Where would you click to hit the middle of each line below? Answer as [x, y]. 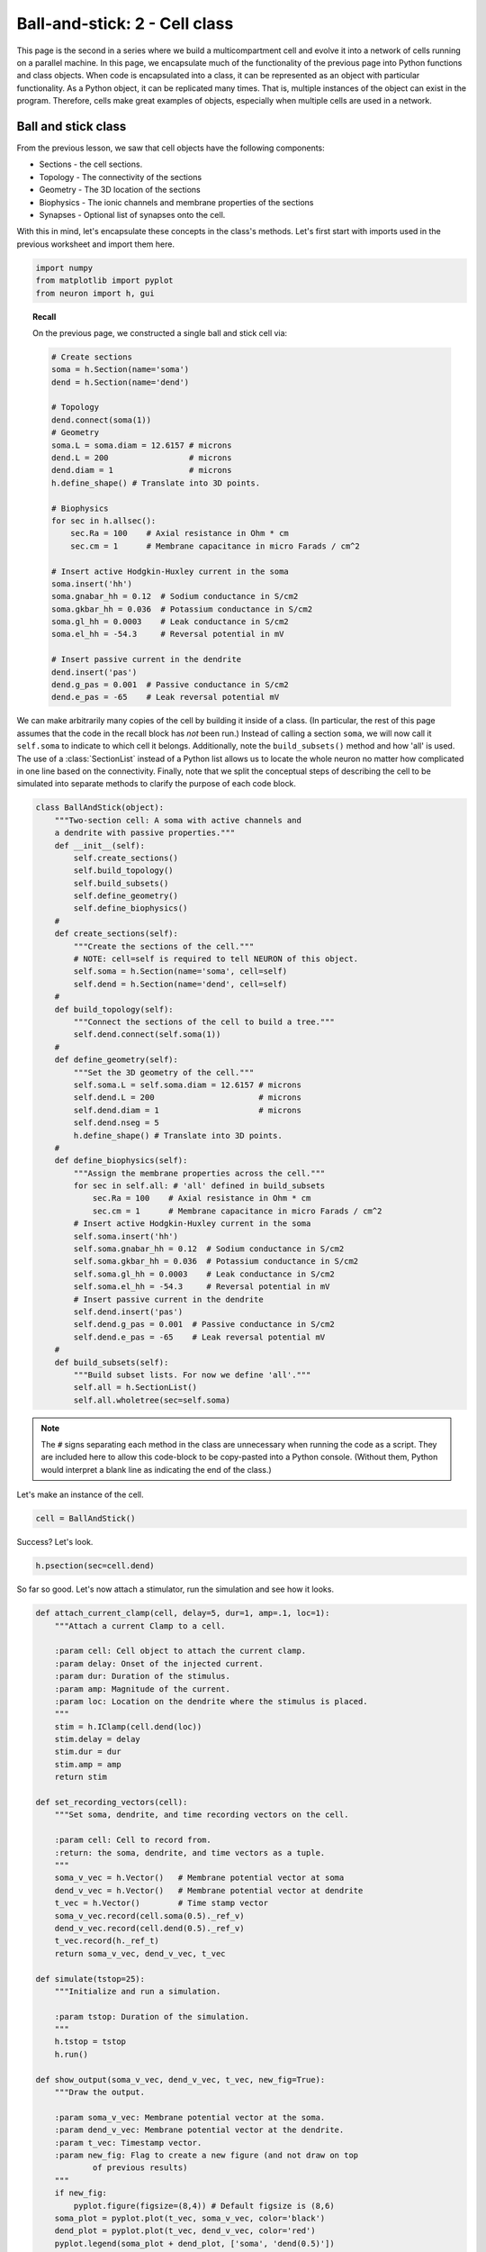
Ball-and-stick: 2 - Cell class [125, 23]
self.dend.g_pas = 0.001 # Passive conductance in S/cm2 [204, 1325]
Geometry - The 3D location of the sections [120, 190]
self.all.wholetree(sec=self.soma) [152, 1400]
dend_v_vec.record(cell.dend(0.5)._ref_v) [149, 1928]
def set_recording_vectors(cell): [112, 1803]
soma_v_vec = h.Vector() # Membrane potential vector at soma [199, 1878]
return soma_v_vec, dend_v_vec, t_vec [140, 1953]
